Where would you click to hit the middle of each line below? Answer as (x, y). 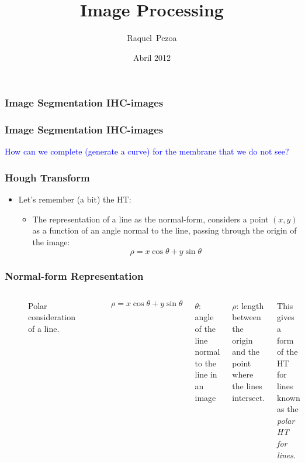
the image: (51, 242)
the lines (247, 386)
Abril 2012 (152, 57)
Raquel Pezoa (152, 38)
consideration (52, 317)
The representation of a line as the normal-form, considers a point (150, 219)
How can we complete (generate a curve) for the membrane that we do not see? (147, 151)
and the (246, 351)
